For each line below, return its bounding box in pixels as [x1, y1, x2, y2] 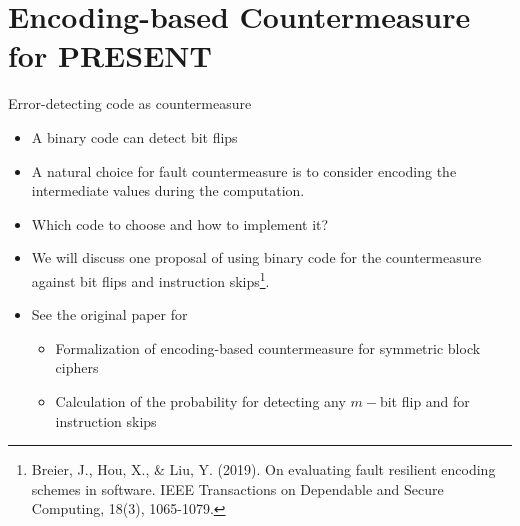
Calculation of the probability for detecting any [55, 390, 346, 411]
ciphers [55, 357, 99, 378]
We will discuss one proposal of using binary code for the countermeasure [31, 247, 482, 268]
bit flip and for [379, 390, 470, 411]
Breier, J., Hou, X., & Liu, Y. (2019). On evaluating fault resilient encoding [31, 459, 496, 480]
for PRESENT [8, 35, 212, 76]
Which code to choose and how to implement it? [31, 213, 329, 234]
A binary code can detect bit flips [31, 126, 238, 147]
